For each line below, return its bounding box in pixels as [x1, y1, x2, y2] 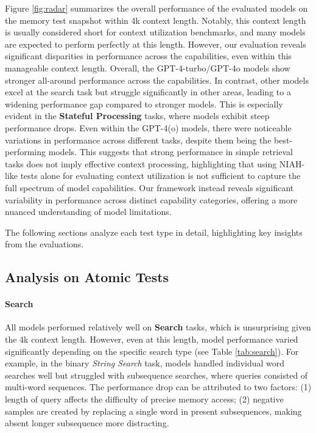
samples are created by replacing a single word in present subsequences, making [5, 404, 302, 417]
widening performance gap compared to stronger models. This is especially [5, 97, 283, 110]
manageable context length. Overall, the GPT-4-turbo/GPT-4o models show [5, 61, 290, 74]
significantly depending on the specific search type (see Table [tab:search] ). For [5, 344, 299, 357]
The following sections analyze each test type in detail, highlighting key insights [5, 225, 303, 238]
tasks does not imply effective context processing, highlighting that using [5, 157, 277, 170]
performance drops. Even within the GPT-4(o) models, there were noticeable [5, 121, 292, 134]
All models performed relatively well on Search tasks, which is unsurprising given [5, 321, 311, 333]
